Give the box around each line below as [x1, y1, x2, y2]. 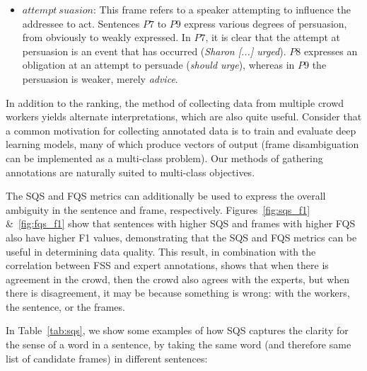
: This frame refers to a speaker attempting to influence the [93, 2, 351, 16]
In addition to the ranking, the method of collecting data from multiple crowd [6, 95, 344, 110]
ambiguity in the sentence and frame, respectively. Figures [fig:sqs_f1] [6, 202, 310, 217]
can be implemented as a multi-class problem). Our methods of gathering [6, 150, 323, 165]
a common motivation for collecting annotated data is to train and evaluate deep [6, 122, 356, 137]
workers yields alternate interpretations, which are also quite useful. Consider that [6, 109, 362, 124]
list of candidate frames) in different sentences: [6, 350, 208, 365]
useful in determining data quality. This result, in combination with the [6, 244, 316, 258]
